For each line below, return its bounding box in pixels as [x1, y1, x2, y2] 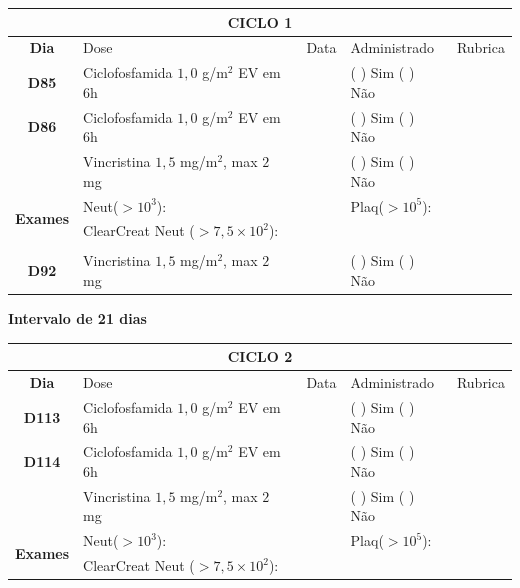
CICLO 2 [227, 346, 293, 367]
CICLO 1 [227, 11, 293, 32]
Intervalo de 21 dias [8, 308, 147, 329]
